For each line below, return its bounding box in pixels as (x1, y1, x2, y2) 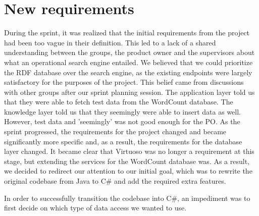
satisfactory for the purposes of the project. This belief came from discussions (4, 77, 244, 87)
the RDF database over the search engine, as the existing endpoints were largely (4, 67, 252, 77)
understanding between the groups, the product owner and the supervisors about (4, 47, 255, 58)
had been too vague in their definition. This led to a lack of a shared (4, 37, 216, 47)
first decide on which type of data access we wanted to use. (4, 202, 187, 213)
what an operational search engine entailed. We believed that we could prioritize (4, 57, 253, 67)
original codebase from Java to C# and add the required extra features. (4, 176, 226, 186)
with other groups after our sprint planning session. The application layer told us (4, 86, 255, 97)
